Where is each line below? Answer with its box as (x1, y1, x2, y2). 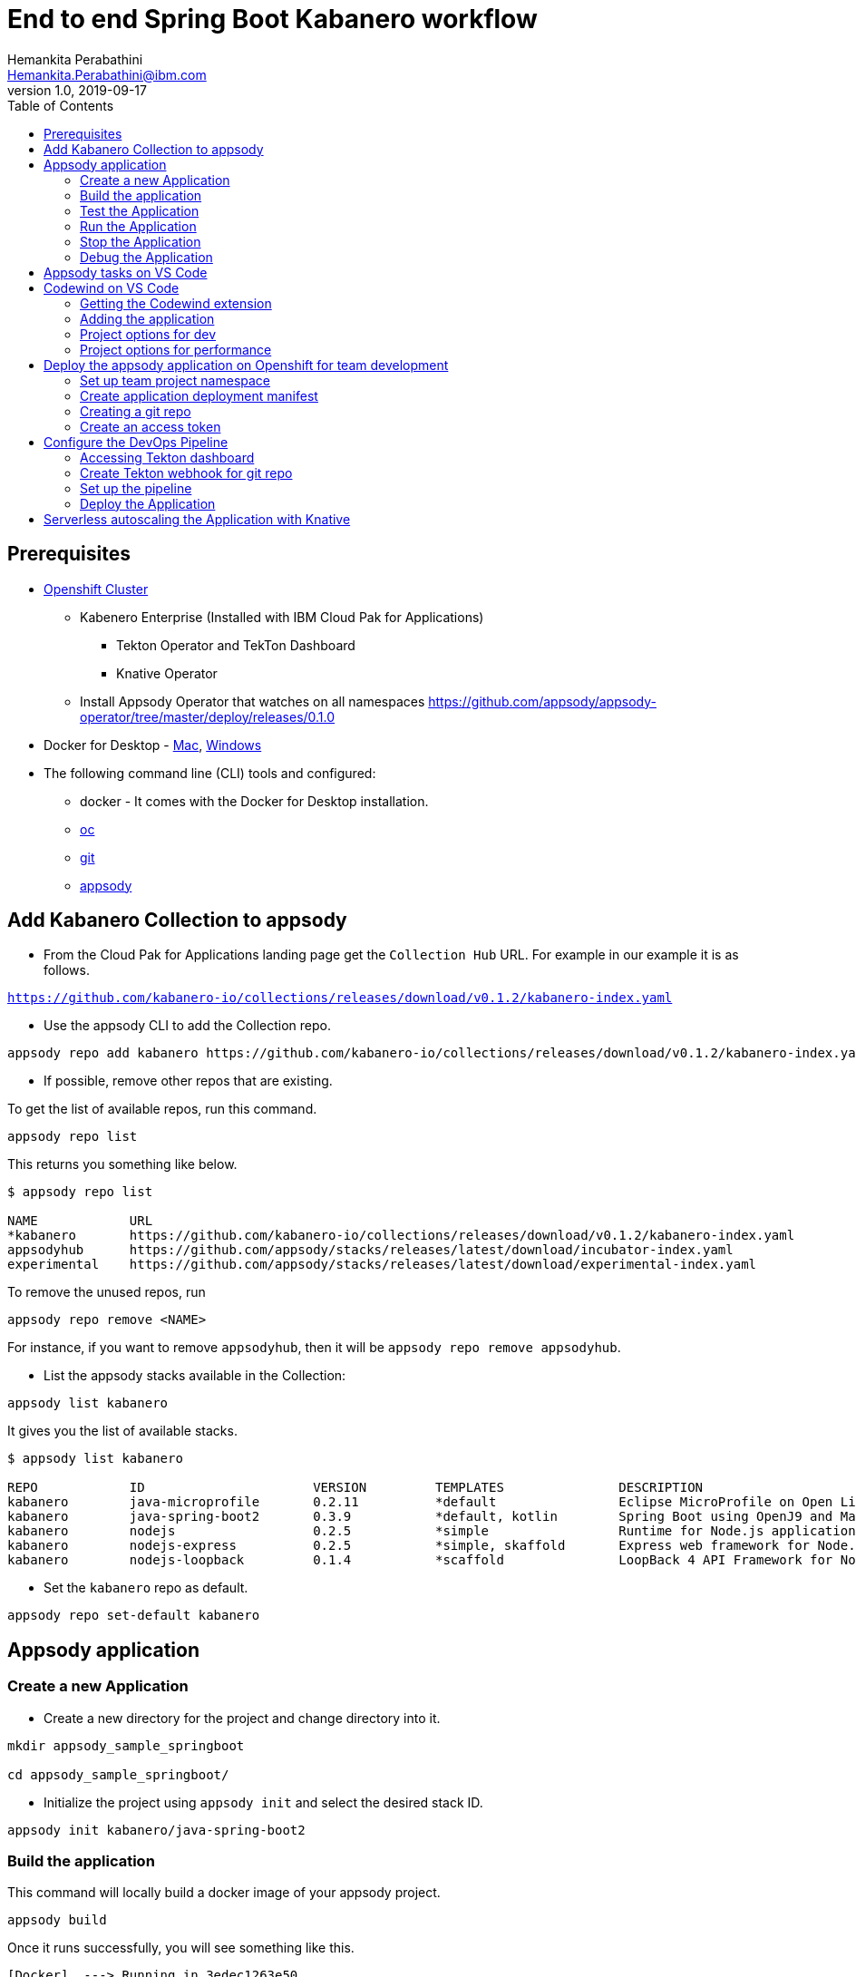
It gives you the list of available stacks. (7, 1423, 238, 1439)
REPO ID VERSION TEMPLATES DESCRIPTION (7, 1480, 704, 1495)
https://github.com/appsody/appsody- (428, 693, 657, 709)
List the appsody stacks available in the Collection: (44, 1368, 346, 1384)
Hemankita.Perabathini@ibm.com (7, 66, 207, 83)
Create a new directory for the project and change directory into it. (44, 1709, 441, 1726)
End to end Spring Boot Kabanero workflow (7, 4, 538, 34)
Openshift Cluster (44, 580, 149, 597)
